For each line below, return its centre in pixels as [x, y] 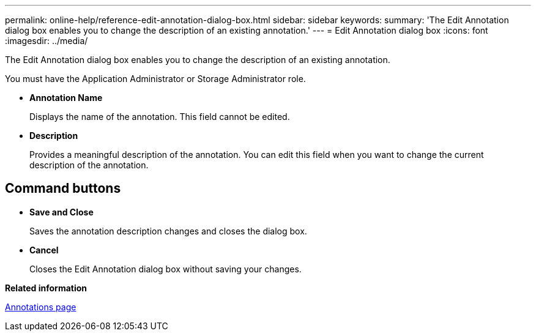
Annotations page [41, 307]
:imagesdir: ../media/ [47, 41]
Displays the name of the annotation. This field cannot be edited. [160, 117]
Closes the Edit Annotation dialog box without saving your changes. [166, 269]
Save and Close [61, 212]
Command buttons [63, 189]
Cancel [44, 250]
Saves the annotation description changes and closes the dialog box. [168, 231]
